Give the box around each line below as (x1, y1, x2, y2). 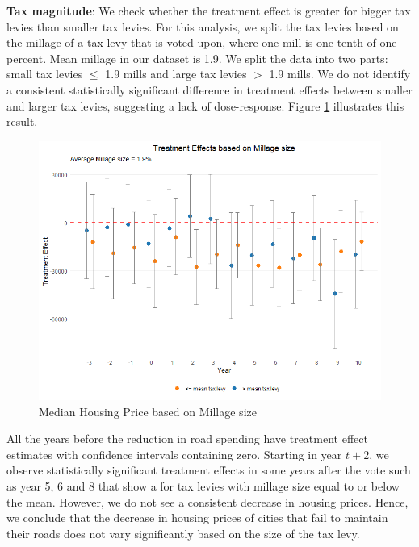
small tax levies (6, 65, 83, 82)
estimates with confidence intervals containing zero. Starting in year (6, 445, 342, 462)
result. (6, 113, 38, 130)
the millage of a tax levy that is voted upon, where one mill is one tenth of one (6, 34, 397, 51)
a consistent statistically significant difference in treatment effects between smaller (6, 81, 413, 98)
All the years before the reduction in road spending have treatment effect (6, 430, 368, 447)
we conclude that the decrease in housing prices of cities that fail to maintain (6, 509, 388, 526)
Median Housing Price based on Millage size (39, 403, 257, 420)
